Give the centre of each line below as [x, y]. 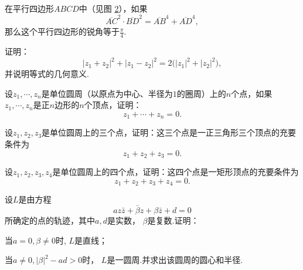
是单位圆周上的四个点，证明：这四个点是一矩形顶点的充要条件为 [176, 172]
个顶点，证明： [113, 105]
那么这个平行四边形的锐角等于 [62, 31]
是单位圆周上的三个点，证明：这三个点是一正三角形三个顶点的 [161, 132]
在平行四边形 [29, 8]
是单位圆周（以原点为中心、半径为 [107, 93]
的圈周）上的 [201, 93]
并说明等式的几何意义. [47, 74]
